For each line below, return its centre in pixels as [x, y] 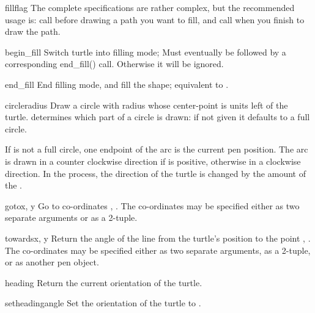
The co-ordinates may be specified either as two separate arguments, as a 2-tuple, [158, 250]
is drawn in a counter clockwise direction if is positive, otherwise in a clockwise [153, 161]
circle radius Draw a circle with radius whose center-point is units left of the [146, 105]
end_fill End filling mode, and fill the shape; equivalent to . [117, 84]
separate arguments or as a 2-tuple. [71, 218]
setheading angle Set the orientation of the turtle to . [103, 303]
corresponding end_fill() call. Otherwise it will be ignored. [114, 64]
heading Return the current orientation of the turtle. [104, 282]
